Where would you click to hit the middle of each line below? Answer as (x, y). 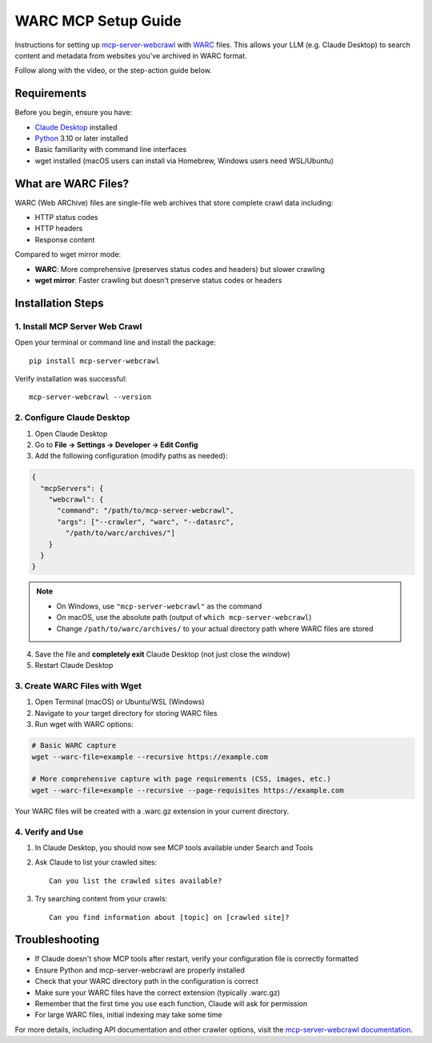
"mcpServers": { (72, 488)
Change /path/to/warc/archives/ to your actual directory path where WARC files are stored (215, 629)
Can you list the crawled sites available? (136, 881)
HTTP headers (59, 229)
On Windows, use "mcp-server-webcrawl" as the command (159, 606)
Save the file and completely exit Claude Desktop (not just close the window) (163, 654)
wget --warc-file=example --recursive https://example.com (150, 757)
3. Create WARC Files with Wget (78, 686)
